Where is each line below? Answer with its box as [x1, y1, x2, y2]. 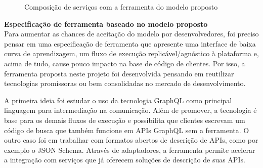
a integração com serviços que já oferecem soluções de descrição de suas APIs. [4, 154, 245, 165]
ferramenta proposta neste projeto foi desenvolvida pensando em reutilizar [4, 68, 234, 78]
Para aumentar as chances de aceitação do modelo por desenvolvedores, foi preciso [4, 28, 259, 39]
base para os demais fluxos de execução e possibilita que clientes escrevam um [4, 114, 245, 125]
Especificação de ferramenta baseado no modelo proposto [4, 18, 208, 29]
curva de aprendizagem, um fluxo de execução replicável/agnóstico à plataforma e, [4, 48, 259, 59]
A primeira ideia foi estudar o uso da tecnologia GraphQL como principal [4, 95, 232, 105]
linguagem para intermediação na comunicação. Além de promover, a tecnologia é [4, 105, 257, 115]
